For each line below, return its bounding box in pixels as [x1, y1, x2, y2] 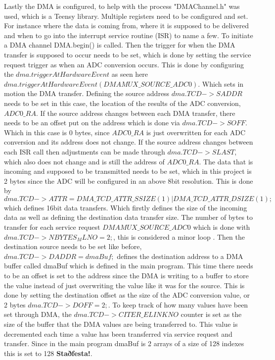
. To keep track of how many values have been [108, 299, 248, 309]
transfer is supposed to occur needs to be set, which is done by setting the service [4, 49, 251, 59]
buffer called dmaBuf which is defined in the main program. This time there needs [4, 260, 253, 271]
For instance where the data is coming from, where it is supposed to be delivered [4, 20, 249, 31]
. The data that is [199, 156, 253, 166]
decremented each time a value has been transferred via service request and [4, 328, 232, 339]
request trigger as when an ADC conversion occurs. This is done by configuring [4, 59, 244, 69]
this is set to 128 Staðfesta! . [4, 348, 92, 358]
